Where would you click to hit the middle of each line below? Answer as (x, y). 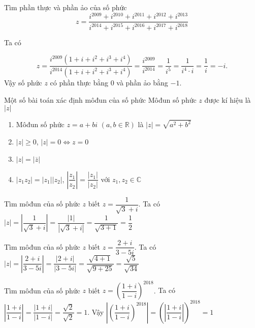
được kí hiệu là (228, 99)
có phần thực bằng (79, 82)
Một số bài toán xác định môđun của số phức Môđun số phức (100, 99)
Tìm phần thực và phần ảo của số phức (66, 7)
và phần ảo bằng (142, 82)
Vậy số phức (23, 82)
